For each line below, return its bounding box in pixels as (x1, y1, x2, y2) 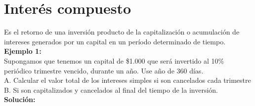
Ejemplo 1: (4, 46, 42, 56)
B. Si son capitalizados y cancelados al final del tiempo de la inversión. (4, 84, 218, 95)
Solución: (4, 94, 36, 105)
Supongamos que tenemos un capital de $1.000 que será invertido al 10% (4, 55, 224, 66)
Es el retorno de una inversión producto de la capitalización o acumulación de (4, 27, 240, 37)
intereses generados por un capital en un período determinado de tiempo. (4, 36, 226, 46)
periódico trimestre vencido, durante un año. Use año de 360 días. (4, 65, 204, 75)
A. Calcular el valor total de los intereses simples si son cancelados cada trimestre (4, 75, 251, 85)
